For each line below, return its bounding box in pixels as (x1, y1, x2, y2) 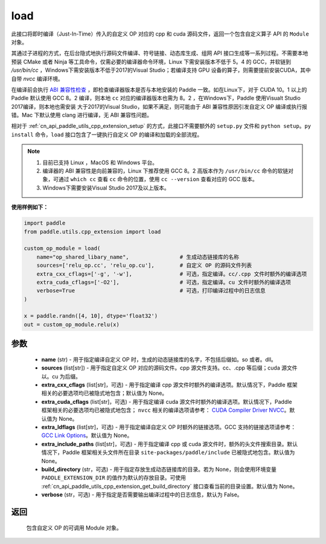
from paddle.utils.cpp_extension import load (24, 228, 161, 235)
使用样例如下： (11, 203, 48, 211)
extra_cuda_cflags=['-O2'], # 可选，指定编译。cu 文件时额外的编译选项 (36, 278, 291, 286)
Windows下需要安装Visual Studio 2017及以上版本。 (42, 184, 170, 191)
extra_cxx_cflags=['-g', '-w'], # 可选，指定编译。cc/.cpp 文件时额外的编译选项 (36, 270, 307, 277)
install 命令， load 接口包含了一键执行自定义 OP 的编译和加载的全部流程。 (11, 130, 203, 138)
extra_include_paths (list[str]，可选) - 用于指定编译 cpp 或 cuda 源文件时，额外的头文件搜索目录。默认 (41, 440, 298, 447)
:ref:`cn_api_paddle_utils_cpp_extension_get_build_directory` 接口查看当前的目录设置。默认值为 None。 (41, 482, 298, 490)
